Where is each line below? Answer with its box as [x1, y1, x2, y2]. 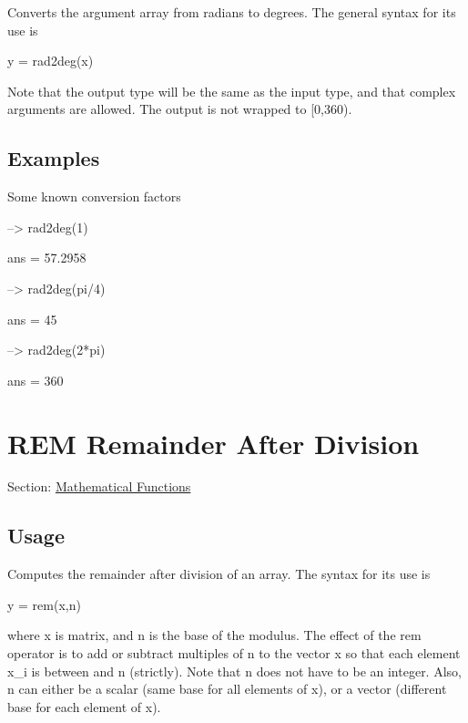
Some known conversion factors [7, 187, 181, 206]
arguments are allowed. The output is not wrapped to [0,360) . [7, 99, 352, 119]
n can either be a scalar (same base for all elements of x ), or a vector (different [7, 679, 447, 698]
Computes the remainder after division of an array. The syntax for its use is [7, 564, 431, 584]
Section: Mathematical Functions [7, 477, 191, 496]
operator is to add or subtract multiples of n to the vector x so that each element [7, 644, 461, 663]
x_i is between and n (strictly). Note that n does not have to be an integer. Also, [7, 661, 462, 680]
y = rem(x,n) [7, 594, 81, 614]
